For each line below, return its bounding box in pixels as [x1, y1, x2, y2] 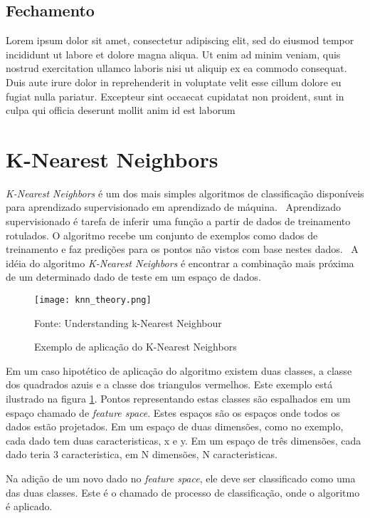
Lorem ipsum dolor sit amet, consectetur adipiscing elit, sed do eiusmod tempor [6, 33, 354, 48]
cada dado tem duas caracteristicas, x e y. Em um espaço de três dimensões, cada [6, 432, 361, 447]
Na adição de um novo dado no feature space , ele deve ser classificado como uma [6, 471, 356, 486]
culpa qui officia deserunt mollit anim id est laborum [6, 103, 236, 118]
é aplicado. [6, 499, 53, 514]
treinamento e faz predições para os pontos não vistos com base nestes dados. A [6, 242, 359, 257]
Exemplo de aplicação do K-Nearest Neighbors [34, 339, 237, 354]
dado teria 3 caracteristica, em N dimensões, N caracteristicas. [6, 447, 278, 462]
